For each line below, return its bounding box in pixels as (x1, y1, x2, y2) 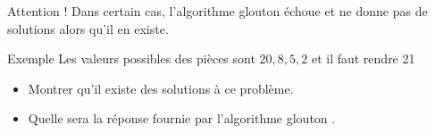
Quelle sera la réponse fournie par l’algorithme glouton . (28, 109, 336, 128)
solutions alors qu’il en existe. (7, 19, 169, 37)
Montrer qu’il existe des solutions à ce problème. (28, 79, 294, 97)
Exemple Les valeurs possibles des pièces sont (7, 49, 255, 68)
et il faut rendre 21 (311, 49, 415, 68)
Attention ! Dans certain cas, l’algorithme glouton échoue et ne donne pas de (7, 2, 428, 20)
